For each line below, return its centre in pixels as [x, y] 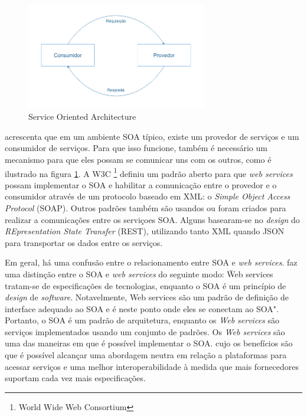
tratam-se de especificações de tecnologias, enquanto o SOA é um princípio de [146, 285]
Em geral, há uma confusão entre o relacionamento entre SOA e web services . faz [151, 262]
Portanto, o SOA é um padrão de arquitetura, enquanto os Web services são [142, 320]
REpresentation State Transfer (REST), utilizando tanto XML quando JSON [145, 231]
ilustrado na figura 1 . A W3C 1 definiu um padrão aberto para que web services [149, 172]
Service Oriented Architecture [82, 117]
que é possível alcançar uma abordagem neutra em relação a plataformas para [146, 355]
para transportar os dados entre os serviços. [84, 242]
